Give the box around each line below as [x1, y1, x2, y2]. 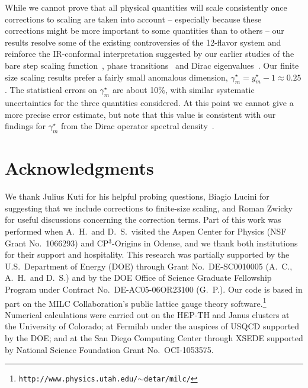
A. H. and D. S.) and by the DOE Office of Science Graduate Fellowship [5, 271, 272, 284]
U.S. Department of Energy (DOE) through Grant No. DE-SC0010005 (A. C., [5, 259, 293, 272]
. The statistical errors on [5, 84, 97, 96]
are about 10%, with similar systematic [112, 84, 255, 96]
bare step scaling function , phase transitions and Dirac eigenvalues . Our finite [5, 59, 299, 71]
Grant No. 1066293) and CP [5, 236, 109, 249]
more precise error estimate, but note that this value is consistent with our [5, 108, 276, 120]
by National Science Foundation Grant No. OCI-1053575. [5, 343, 214, 355]
